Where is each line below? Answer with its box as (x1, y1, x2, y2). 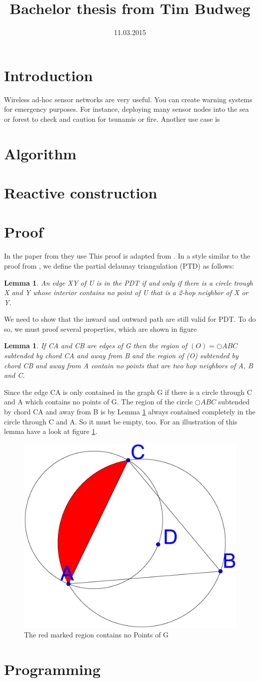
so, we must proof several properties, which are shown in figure (4, 323, 197, 334)
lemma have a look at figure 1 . (4, 426, 97, 436)
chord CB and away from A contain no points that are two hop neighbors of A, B (4, 360, 253, 370)
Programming (4, 658, 100, 679)
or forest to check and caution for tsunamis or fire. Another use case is (4, 113, 220, 124)
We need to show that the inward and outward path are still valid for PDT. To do (4, 314, 256, 324)
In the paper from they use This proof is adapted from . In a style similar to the (4, 251, 250, 261)
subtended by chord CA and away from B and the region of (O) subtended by (4, 350, 238, 361)
